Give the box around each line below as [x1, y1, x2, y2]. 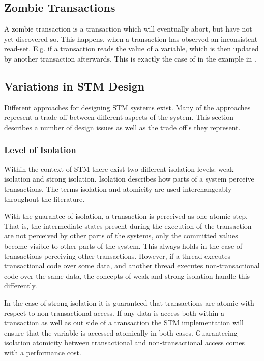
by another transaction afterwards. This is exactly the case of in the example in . [4, 53, 256, 64]
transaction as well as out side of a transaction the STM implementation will [4, 317, 244, 328]
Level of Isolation [4, 143, 76, 156]
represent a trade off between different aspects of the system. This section [4, 112, 233, 123]
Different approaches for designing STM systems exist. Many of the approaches [4, 102, 251, 112]
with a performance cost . [4, 347, 81, 357]
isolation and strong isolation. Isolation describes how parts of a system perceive [4, 173, 254, 184]
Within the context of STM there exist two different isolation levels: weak [4, 163, 234, 174]
